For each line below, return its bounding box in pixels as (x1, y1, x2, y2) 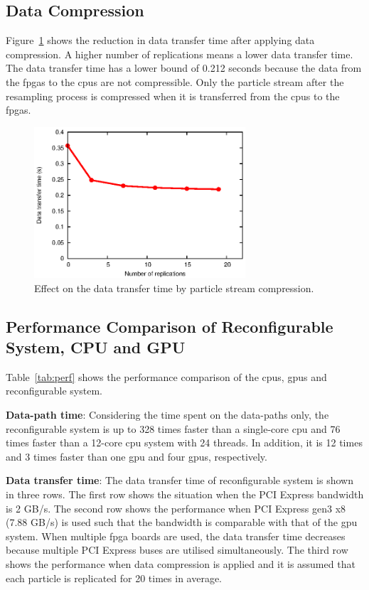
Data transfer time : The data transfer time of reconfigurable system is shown (6, 473, 353, 488)
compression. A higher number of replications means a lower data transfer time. (6, 46, 353, 61)
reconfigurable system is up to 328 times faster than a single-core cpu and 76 (6, 421, 341, 436)
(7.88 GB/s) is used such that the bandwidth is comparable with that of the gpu (6, 515, 358, 530)
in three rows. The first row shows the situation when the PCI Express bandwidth (6, 486, 364, 501)
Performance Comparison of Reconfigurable (6, 315, 333, 337)
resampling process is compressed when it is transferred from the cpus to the (6, 88, 340, 103)
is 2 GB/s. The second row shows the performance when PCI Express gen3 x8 (6, 500, 346, 515)
